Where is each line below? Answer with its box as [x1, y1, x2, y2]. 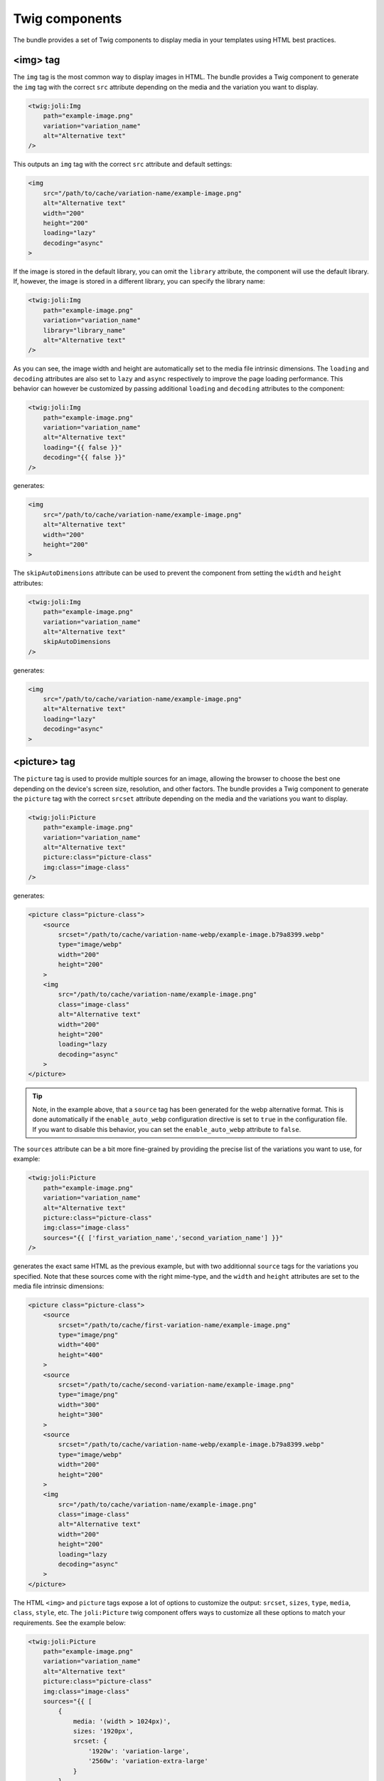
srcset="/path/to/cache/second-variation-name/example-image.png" [58, 1381, 295, 1389]
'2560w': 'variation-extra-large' [87, 1757, 209, 1765]
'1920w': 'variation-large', [87, 1747, 190, 1755]
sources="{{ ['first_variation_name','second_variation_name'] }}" [43, 1233, 284, 1242]
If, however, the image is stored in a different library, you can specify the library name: [13, 277, 265, 286]
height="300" [58, 1411, 104, 1419]
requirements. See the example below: [13, 1618, 126, 1627]
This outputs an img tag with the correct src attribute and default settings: [13, 160, 233, 169]
